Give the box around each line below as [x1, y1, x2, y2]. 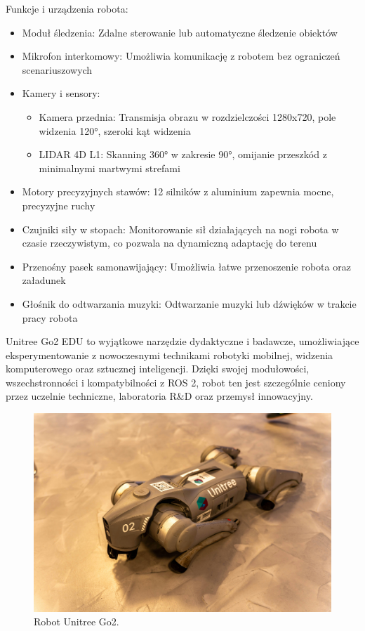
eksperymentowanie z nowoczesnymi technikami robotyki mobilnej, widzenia [6, 347, 333, 362]
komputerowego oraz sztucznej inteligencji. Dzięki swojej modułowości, [6, 361, 310, 376]
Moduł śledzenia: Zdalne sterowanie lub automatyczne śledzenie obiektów [22, 25, 338, 39]
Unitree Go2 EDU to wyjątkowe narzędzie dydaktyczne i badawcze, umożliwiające [6, 334, 359, 349]
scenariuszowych [22, 62, 93, 77]
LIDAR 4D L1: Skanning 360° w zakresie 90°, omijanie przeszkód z [39, 147, 327, 162]
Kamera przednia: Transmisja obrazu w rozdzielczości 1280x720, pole [39, 109, 336, 124]
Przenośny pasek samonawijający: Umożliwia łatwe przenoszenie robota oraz [22, 259, 351, 273]
